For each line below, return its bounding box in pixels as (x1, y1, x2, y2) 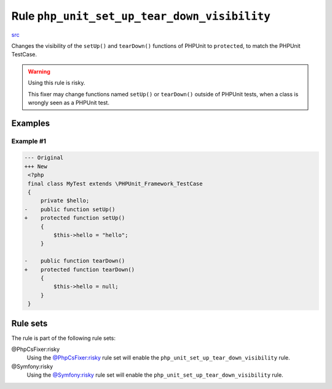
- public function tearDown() (24, 258, 125, 264)
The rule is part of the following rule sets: (11, 334, 116, 342)
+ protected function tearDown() (24, 266, 135, 273)
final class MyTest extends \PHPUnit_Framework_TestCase (28, 180, 203, 187)
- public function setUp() (24, 206, 116, 213)
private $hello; (40, 197, 90, 204)
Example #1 (11, 137, 46, 145)
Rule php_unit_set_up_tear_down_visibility (11, 9, 271, 23)
